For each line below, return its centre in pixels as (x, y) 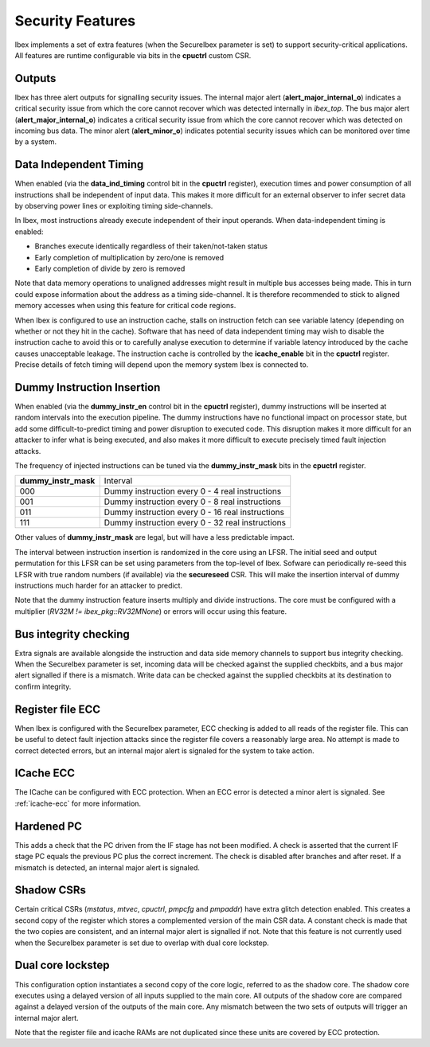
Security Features (75, 21)
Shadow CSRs (51, 891)
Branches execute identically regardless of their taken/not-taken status (151, 246)
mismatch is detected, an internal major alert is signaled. (107, 867)
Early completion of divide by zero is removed (110, 269)
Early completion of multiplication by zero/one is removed (129, 257)
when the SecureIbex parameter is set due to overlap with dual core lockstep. (142, 943)
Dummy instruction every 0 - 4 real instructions (193, 491)
